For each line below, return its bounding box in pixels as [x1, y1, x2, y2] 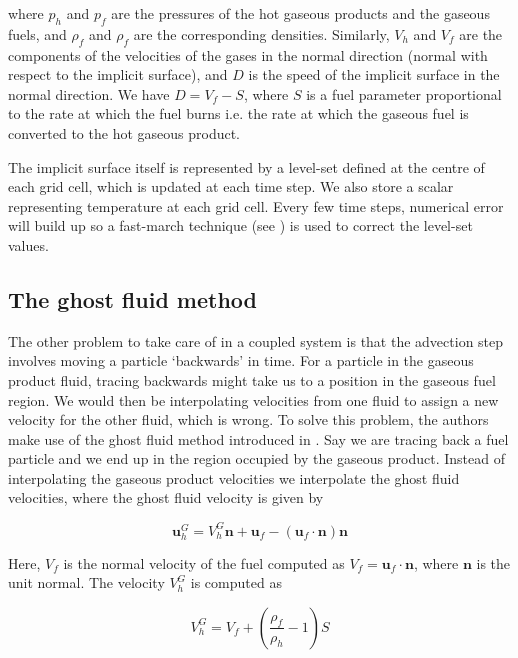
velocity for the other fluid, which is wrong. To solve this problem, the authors [8, 409, 489, 430]
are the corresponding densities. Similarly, [133, 23, 390, 44]
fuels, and [8, 23, 67, 44]
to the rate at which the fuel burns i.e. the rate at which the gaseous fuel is [8, 103, 469, 124]
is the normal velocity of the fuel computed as [63, 552, 345, 573]
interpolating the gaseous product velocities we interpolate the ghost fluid [8, 467, 460, 488]
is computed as [190, 572, 282, 593]
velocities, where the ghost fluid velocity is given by [8, 487, 324, 508]
